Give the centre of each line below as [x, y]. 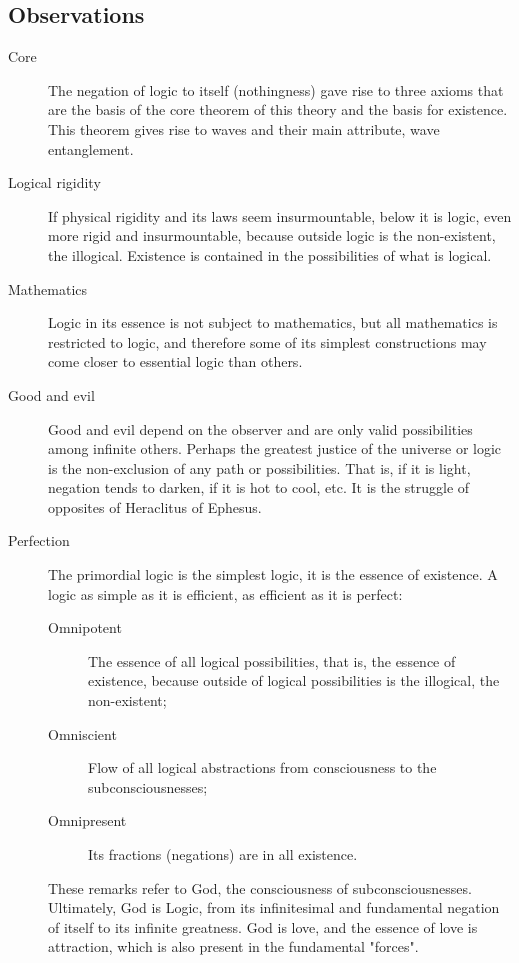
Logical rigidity [54, 182]
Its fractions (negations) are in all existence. [223, 854]
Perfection [39, 540]
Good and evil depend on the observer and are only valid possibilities [260, 428]
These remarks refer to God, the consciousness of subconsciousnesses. [260, 887]
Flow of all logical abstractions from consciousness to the [262, 767]
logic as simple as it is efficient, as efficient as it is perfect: [225, 593]
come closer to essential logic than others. [175, 361]
